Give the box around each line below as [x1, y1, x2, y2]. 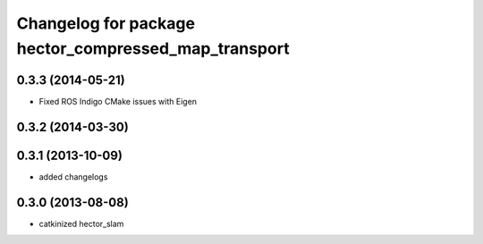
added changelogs [38, 171, 108, 182]
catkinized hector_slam [38, 218, 124, 229]
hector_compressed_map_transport [16, 38, 290, 58]
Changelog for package [16, 13, 196, 33]
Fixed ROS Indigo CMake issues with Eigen [38, 96, 197, 106]
